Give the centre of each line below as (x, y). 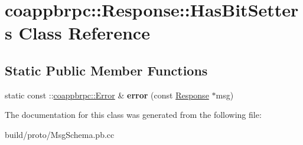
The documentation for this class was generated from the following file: (133, 115)
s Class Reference (77, 33)
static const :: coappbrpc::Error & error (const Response (107, 95)
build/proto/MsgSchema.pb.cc (60, 134)
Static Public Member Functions (106, 70)
